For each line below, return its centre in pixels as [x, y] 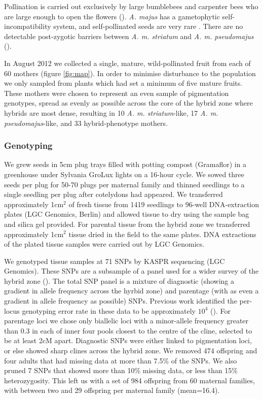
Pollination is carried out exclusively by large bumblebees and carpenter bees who [131, 6]
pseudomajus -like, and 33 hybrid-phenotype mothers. [86, 123]
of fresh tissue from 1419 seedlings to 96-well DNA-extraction [164, 204]
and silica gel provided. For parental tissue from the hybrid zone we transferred [127, 224]
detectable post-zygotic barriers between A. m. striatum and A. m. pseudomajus [129, 36]
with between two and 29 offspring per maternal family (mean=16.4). [112, 390]
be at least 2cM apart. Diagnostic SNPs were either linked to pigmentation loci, [128, 340]
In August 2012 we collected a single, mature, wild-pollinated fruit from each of [127, 63]
